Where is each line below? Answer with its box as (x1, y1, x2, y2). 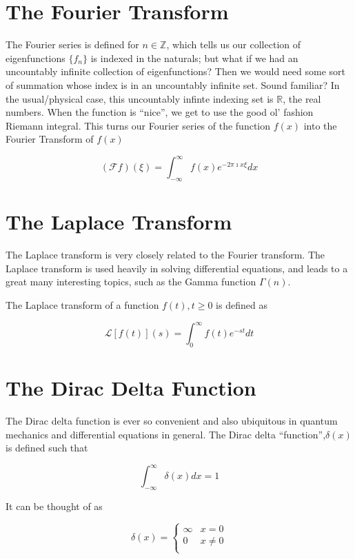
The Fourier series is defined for (6, 37, 139, 52)
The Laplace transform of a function (6, 298, 159, 312)
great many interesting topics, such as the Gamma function (6, 274, 256, 289)
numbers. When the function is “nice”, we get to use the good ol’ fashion (6, 105, 314, 119)
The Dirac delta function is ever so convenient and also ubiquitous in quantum (6, 414, 338, 428)
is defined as (216, 298, 267, 312)
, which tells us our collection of (166, 37, 301, 52)
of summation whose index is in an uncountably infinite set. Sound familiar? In (6, 77, 340, 92)
